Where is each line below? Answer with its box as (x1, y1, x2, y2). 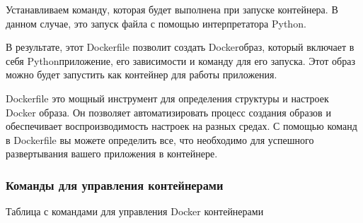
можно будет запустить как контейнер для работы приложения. (6, 67, 277, 82)
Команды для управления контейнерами (6, 176, 224, 193)
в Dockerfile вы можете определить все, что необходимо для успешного (6, 132, 314, 147)
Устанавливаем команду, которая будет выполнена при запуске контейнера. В (6, 2, 338, 16)
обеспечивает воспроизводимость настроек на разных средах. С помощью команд (6, 119, 357, 133)
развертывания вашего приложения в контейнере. (6, 146, 218, 161)
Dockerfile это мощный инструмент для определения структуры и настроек (6, 90, 329, 105)
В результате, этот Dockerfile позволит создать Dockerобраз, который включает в (6, 40, 355, 54)
